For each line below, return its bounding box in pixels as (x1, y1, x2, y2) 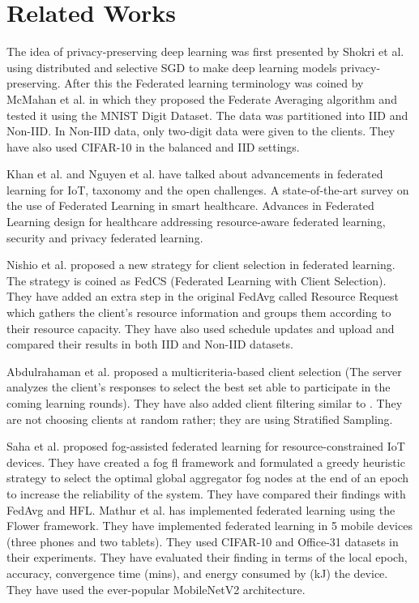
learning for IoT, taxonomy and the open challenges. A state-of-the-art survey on (6, 181, 409, 198)
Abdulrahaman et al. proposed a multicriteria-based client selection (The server (6, 362, 402, 379)
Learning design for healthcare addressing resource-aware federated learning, (6, 213, 386, 230)
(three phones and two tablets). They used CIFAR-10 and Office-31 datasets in (6, 532, 399, 550)
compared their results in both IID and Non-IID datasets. (6, 336, 293, 353)
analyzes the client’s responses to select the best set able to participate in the (6, 378, 391, 396)
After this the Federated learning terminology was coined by (64, 75, 364, 92)
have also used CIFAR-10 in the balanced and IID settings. (6, 138, 300, 155)
